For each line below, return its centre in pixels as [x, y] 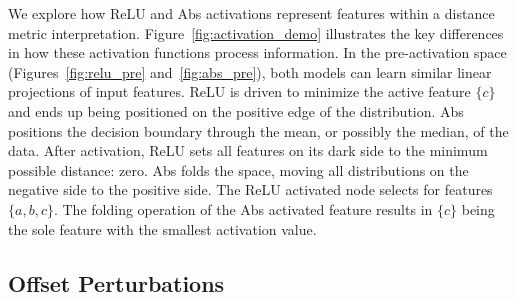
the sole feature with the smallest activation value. [162, 228]
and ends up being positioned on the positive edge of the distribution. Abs [236, 110]
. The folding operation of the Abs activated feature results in [243, 208]
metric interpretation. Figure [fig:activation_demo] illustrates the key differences [256, 32]
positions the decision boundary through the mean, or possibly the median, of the [258, 130]
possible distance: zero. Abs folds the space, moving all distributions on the [238, 169]
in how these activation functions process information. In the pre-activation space [257, 52]
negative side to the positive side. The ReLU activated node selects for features [250, 189]
